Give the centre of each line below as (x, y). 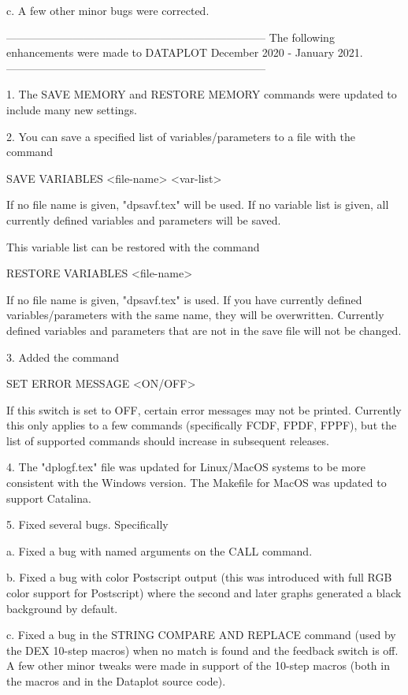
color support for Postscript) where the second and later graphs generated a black (204, 593)
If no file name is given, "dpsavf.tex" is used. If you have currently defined (184, 299)
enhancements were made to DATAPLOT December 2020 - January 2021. (185, 52)
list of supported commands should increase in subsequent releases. (168, 440)
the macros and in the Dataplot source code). (116, 681)
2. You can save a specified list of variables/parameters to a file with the (181, 136)
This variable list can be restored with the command (133, 246)
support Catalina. (49, 498)
